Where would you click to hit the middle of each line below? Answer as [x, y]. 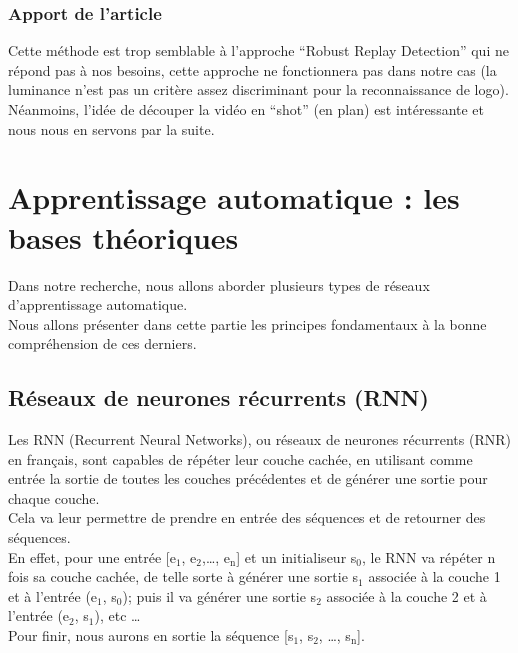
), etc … [117, 615]
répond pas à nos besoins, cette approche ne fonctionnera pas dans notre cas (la [252, 69]
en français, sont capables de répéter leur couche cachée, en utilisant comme [240, 458]
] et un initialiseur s [296, 556]
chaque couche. [54, 497]
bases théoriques [123, 236]
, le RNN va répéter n [428, 556]
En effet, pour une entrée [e [92, 556]
